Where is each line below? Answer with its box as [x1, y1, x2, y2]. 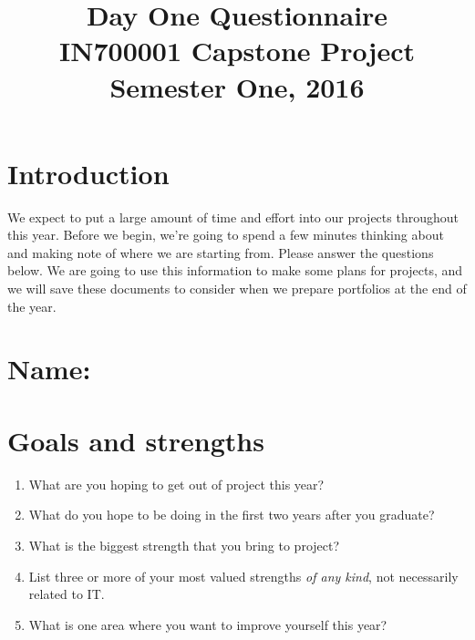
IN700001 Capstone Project [59, 32, 415, 69]
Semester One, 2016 [109, 67, 365, 105]
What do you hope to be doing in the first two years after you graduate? [28, 505, 435, 524]
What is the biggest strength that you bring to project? [28, 535, 340, 554]
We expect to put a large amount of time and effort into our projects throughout [7, 207, 459, 226]
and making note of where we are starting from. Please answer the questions [7, 243, 434, 262]
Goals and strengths [7, 421, 264, 459]
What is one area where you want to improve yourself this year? [28, 614, 387, 634]
